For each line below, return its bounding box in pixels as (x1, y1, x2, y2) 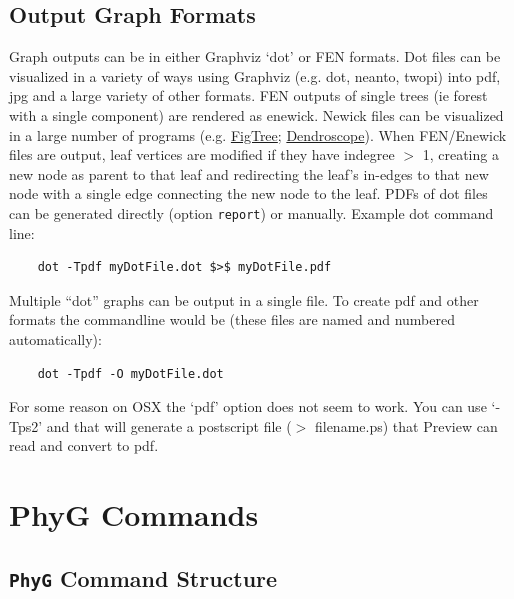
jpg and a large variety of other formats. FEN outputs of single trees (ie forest (9, 85, 488, 106)
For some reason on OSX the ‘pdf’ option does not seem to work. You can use (9, 396, 487, 417)
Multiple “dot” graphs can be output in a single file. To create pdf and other (9, 289, 479, 310)
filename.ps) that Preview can (314, 415, 498, 436)
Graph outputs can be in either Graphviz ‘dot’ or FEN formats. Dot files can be (9, 46, 501, 67)
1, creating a (422, 144, 499, 165)
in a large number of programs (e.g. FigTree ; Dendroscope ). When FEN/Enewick (9, 124, 507, 145)
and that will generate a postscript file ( (46, 415, 292, 436)
